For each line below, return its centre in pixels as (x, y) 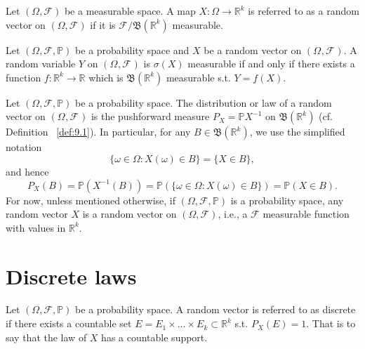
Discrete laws (71, 276)
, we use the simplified (297, 132)
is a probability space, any (287, 200)
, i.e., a (233, 214)
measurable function (306, 214)
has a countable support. (154, 337)
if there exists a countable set (69, 323)
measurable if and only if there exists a (271, 64)
